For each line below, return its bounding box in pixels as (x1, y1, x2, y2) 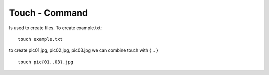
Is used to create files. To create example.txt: (9, 25, 102, 31)
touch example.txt (18, 36, 63, 42)
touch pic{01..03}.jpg (18, 59, 74, 65)
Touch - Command (9, 7, 88, 18)
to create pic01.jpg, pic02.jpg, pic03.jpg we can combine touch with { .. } (9, 47, 159, 53)
